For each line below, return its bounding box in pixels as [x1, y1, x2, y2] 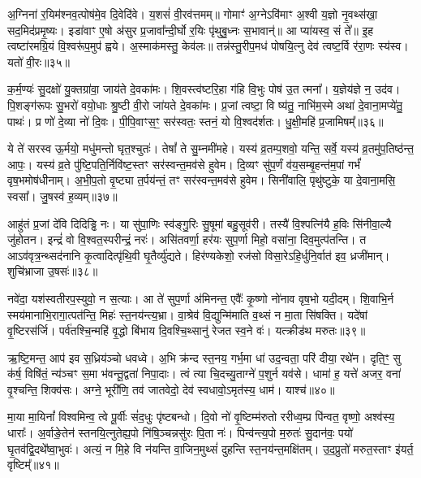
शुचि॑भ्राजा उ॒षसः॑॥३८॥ [7, 263, 98, 280]
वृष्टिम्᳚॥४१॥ [7, 456, 59, 473]
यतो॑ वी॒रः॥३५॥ [7, 53, 70, 70]
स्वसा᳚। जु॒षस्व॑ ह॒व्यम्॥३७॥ [7, 187, 118, 204]
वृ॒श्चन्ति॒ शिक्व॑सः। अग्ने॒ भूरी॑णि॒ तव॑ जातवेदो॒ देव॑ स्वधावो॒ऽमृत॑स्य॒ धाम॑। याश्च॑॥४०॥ [7, 380, 335, 398]
